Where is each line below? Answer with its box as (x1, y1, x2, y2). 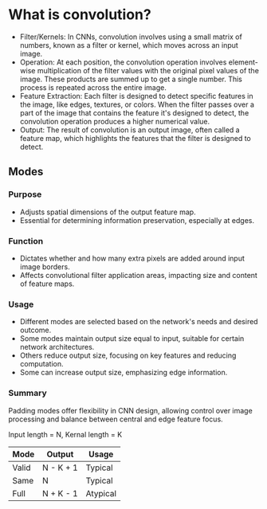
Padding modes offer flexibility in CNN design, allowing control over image (8, 405, 253, 415)
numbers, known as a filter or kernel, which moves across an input (19, 40, 239, 49)
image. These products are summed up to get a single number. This (19, 74, 243, 84)
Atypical (85, 487, 117, 499)
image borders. (19, 261, 70, 272)
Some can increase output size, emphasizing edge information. (19, 368, 228, 378)
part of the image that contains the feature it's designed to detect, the (19, 108, 249, 117)
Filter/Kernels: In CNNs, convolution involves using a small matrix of (19, 32, 243, 41)
